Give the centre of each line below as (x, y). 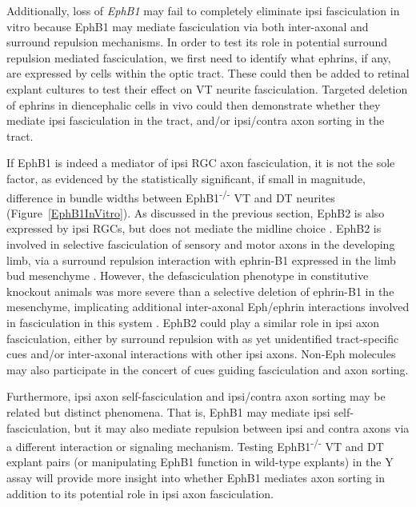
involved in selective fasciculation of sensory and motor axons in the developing (201, 244)
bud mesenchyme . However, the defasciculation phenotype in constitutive (188, 275)
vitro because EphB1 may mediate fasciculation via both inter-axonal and (188, 26)
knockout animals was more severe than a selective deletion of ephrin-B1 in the (200, 291)
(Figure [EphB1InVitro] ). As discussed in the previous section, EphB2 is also (196, 212)
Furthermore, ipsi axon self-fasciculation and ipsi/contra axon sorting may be (196, 396)
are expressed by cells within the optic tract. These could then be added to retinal (208, 73)
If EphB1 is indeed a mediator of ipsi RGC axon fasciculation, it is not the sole (201, 163)
